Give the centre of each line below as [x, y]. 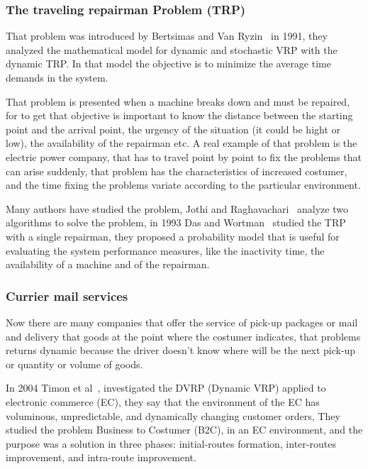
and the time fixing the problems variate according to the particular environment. [183, 185]
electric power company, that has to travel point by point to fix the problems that [184, 156]
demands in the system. [57, 77]
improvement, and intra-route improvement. [101, 457]
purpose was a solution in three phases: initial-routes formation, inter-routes [171, 443]
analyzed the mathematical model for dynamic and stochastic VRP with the [172, 49]
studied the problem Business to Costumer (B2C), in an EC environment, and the [184, 430]
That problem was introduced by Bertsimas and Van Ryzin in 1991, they [167, 36]
